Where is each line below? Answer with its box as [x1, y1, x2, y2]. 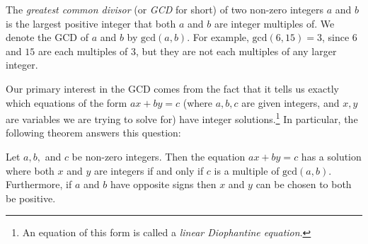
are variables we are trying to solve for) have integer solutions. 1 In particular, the [6, 110, 358, 126]
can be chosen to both [255, 177, 352, 192]
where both [6, 163, 54, 178]
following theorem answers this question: [6, 125, 181, 140]
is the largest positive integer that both [6, 16, 176, 30]
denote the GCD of [6, 30, 88, 45]
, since [321, 30, 350, 45]
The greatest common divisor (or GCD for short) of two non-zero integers [6, 2, 324, 16]
